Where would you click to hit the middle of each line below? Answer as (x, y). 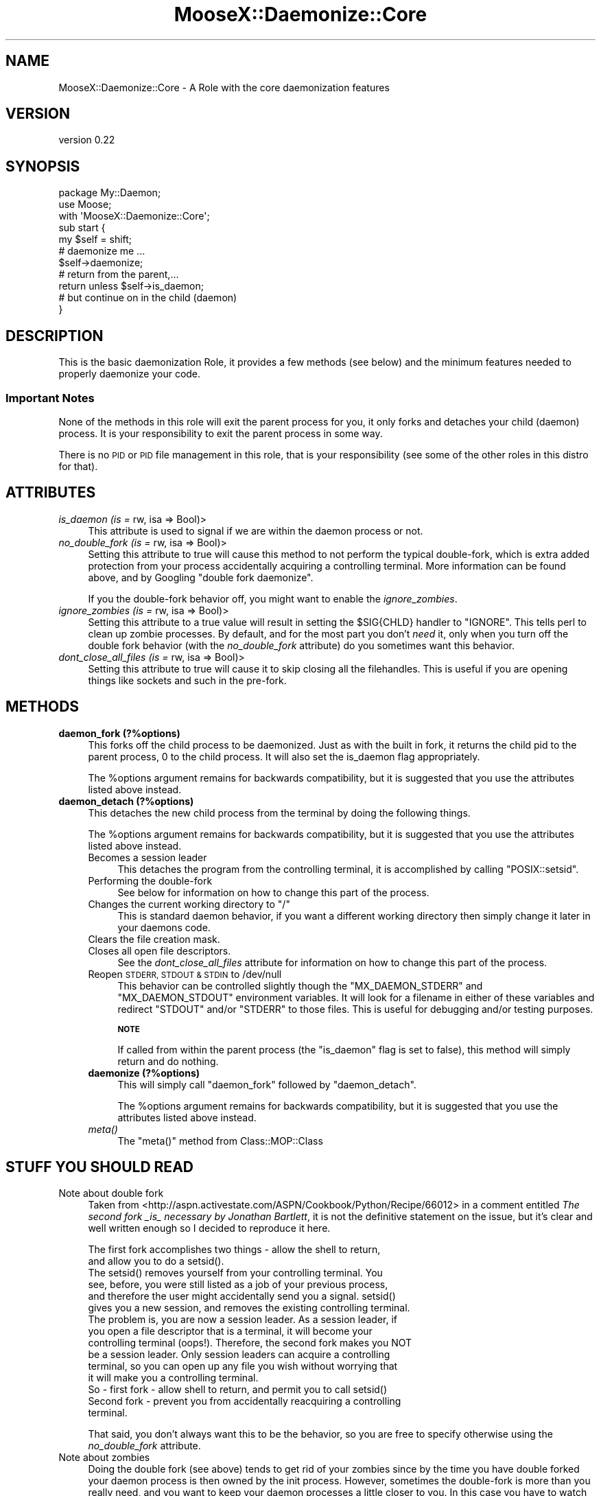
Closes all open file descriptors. (160, 950)
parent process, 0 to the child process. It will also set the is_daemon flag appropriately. (284, 756)
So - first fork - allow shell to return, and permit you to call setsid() (238, 1390)
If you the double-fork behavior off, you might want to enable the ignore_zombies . (273, 598)
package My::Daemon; (110, 193)
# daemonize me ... (102, 251)
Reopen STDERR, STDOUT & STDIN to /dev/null (185, 974)
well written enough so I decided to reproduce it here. (209, 1228)
